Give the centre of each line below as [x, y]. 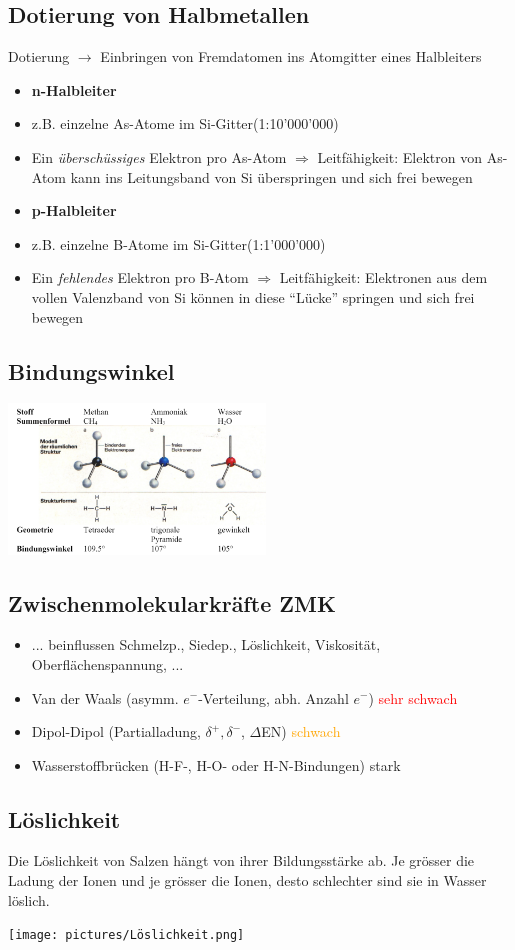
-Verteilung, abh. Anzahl [273, 697]
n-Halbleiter [74, 89]
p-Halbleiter [74, 210]
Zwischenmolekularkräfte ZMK [172, 602]
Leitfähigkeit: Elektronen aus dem [383, 277]
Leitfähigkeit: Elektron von [400, 156]
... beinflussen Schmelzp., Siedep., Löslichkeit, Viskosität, [206, 644]
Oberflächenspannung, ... [107, 663]
